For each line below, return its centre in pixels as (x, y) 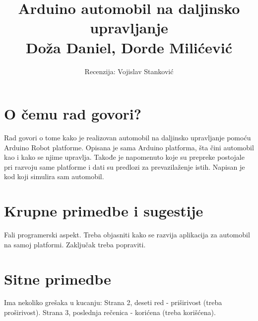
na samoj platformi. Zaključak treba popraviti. (75, 244)
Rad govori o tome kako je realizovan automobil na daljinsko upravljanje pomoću (128, 138)
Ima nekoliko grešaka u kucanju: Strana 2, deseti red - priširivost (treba (113, 302)
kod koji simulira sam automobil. (54, 176)
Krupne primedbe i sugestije (104, 211)
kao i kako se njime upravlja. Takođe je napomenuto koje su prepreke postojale (124, 157)
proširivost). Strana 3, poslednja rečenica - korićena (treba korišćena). (110, 312)
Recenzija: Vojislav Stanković (129, 71)
